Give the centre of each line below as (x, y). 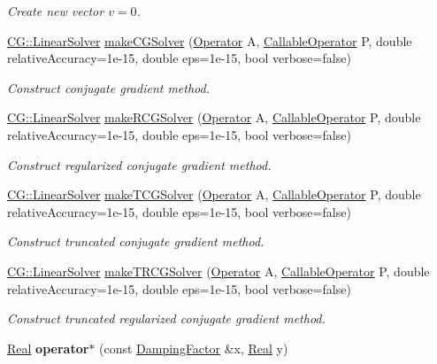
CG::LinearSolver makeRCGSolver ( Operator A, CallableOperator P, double (214, 117)
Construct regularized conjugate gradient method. (139, 164)
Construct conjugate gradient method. (108, 87)
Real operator (48, 348)
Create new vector (56, 11)
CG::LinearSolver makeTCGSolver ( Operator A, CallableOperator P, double (214, 194)
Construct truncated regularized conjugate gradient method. (166, 318)
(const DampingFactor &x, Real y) (193, 348)
